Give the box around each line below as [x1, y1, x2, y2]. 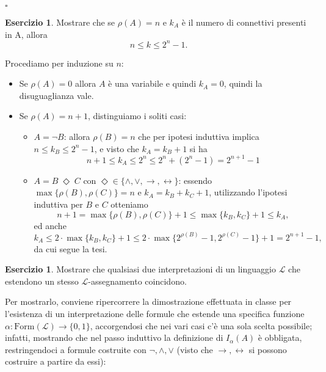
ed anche [34, 219, 67, 232]
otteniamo [110, 197, 148, 210]
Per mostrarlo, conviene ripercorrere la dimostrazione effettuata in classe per [5, 295, 292, 308]
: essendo [178, 173, 212, 186]
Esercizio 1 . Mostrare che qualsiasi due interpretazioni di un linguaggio [5, 263, 276, 275]
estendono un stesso [5, 274, 79, 287]
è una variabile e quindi [108, 77, 197, 90]
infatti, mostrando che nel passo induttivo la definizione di [5, 331, 223, 344]
